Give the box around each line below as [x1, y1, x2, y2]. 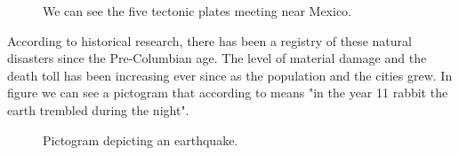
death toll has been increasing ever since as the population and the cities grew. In [7, 66, 453, 84]
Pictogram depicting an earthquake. [43, 130, 238, 149]
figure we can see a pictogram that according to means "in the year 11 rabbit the [7, 83, 448, 102]
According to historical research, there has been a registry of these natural [7, 31, 412, 50]
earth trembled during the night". [7, 100, 189, 119]
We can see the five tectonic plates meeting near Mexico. [43, 2, 352, 19]
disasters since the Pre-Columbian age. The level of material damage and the [7, 49, 427, 67]
